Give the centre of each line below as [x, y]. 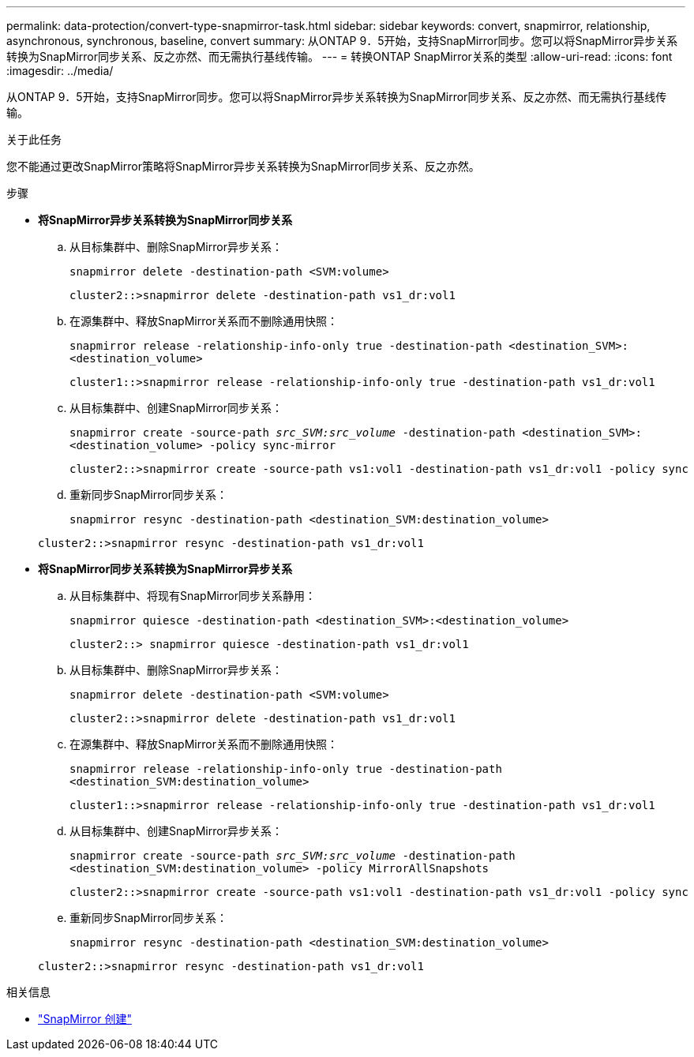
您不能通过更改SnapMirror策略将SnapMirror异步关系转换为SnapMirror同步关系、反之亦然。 [243, 166]
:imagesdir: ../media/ [60, 71]
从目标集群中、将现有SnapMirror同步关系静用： [193, 596]
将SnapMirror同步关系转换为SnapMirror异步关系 [165, 569]
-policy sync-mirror [273, 445]
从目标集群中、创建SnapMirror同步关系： [176, 408]
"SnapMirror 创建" [85, 1019]
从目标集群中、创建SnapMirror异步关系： [176, 831]
